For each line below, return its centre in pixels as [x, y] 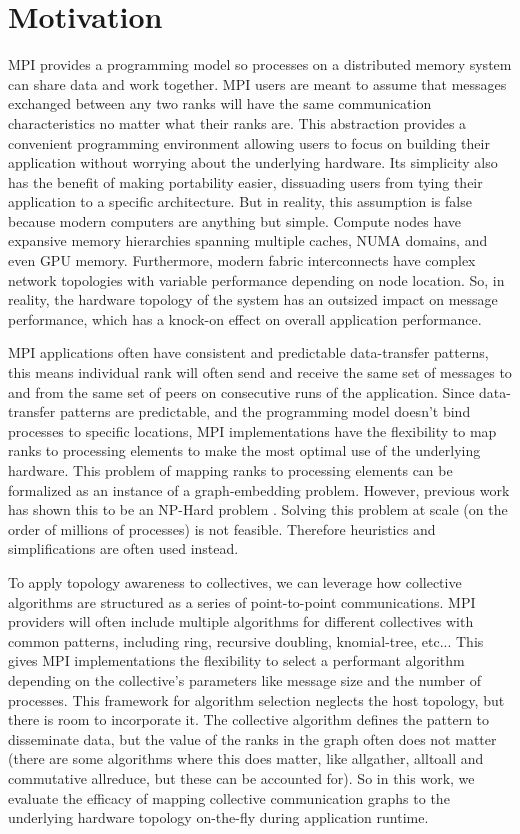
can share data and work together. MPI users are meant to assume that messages [257, 83]
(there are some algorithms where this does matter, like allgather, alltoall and [246, 758]
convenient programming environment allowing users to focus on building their [249, 142]
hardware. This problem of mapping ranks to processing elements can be [230, 470]
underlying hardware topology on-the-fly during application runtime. [218, 817]
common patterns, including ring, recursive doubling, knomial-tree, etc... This [246, 640]
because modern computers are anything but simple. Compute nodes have [235, 220]
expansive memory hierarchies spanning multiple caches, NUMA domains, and [248, 240]
